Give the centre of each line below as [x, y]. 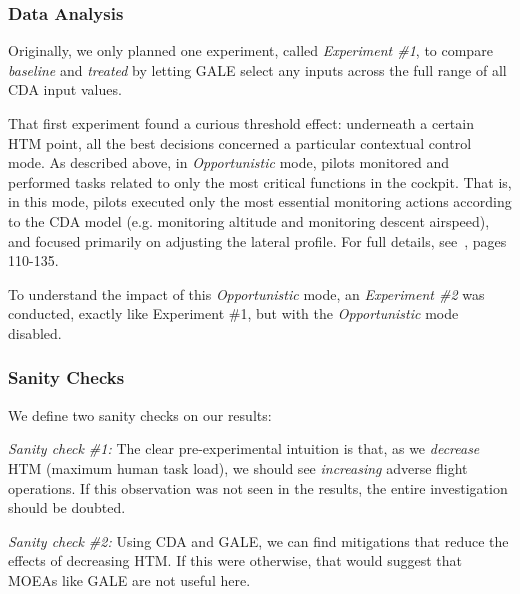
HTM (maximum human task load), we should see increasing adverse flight [238, 467]
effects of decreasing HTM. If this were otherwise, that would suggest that [235, 560]
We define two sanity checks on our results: [140, 414]
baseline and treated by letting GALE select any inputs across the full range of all [257, 69]
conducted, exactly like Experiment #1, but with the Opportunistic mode [233, 313]
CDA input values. [65, 89]
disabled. [35, 332]
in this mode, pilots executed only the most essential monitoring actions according [260, 201]
